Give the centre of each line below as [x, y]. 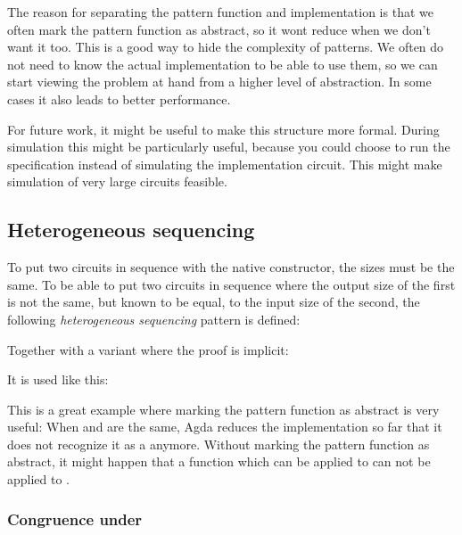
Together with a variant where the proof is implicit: [148, 349]
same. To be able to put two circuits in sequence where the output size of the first [231, 284]
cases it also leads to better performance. [119, 99]
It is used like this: [58, 379]
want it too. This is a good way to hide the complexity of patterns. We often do [226, 47]
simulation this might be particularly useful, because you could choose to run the [229, 147]
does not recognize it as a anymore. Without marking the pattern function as [219, 444]
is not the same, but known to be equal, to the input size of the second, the [214, 302]
